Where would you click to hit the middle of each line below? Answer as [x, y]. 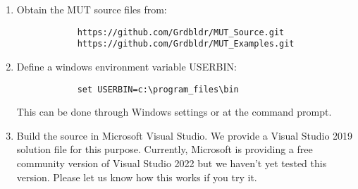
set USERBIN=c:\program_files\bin [158, 89]
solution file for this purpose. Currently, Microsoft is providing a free [165, 149]
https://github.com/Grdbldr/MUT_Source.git [181, 32]
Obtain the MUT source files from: [92, 9]
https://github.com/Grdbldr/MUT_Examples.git [186, 44]
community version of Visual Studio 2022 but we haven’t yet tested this [172, 163]
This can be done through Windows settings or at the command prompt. [174, 112]
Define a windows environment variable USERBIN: [126, 66]
